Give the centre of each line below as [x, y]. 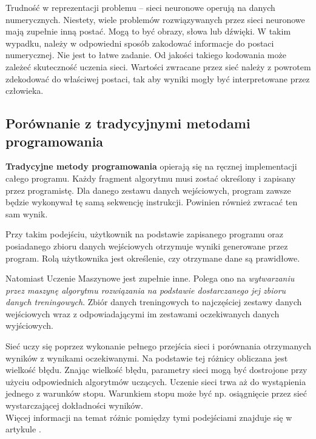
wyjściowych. [30, 325]
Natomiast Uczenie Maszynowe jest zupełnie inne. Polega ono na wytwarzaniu [150, 278]
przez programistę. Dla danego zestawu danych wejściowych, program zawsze [148, 190]
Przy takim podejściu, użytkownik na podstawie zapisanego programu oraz [144, 234]
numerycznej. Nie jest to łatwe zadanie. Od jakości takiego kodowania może [146, 55]
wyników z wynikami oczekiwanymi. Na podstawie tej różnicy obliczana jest [147, 358]
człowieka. [25, 91]
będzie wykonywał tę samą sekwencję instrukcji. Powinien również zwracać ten [152, 202]
